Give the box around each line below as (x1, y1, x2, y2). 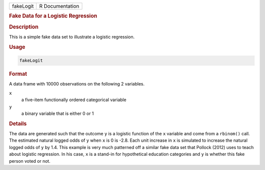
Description (9, 23, 39, 30)
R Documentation (39, 3, 79, 9)
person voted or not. (9, 158, 51, 164)
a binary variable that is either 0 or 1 (21, 110, 94, 116)
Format (9, 71, 27, 78)
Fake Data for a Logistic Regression (9, 13, 98, 20)
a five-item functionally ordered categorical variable (21, 97, 127, 103)
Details (9, 120, 27, 127)
